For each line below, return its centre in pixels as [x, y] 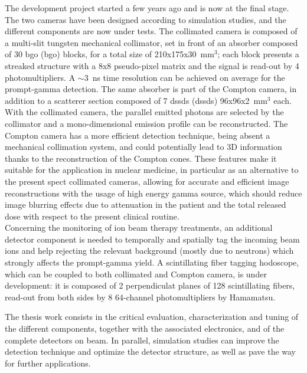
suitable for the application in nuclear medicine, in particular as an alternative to [152, 170]
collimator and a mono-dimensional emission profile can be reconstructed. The [146, 123]
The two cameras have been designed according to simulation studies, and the [146, 19]
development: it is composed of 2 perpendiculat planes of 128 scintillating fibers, [150, 285]
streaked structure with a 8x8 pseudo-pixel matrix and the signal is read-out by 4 [152, 65]
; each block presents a [258, 54]
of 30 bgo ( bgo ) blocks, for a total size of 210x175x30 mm [110, 54]
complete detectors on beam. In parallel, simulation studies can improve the [142, 340]
